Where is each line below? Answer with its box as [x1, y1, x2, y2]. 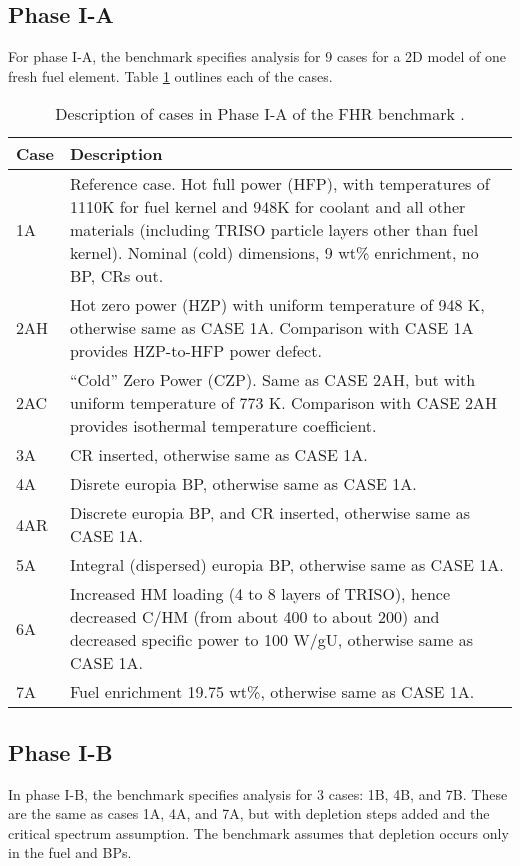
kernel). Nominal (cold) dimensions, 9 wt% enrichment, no [69, 241, 479, 265]
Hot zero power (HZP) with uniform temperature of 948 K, [69, 293, 485, 317]
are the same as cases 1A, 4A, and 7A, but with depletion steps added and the [8, 803, 490, 824]
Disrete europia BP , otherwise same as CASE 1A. [69, 472, 417, 496]
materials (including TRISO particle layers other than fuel [69, 218, 479, 242]
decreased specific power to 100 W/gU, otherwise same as [69, 628, 474, 652]
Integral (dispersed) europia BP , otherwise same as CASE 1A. [69, 553, 504, 577]
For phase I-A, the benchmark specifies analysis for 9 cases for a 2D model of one [8, 46, 507, 67]
